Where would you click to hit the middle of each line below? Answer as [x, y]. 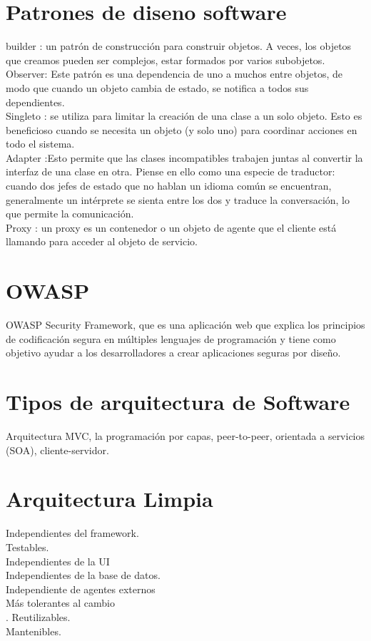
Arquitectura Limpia [110, 499]
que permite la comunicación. [70, 214]
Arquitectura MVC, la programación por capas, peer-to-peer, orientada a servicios [185, 436]
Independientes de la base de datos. [83, 575]
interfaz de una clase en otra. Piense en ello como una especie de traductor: [171, 171]
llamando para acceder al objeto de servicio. [102, 241]
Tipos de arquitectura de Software [178, 402]
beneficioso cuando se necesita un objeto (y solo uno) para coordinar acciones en [182, 129]
